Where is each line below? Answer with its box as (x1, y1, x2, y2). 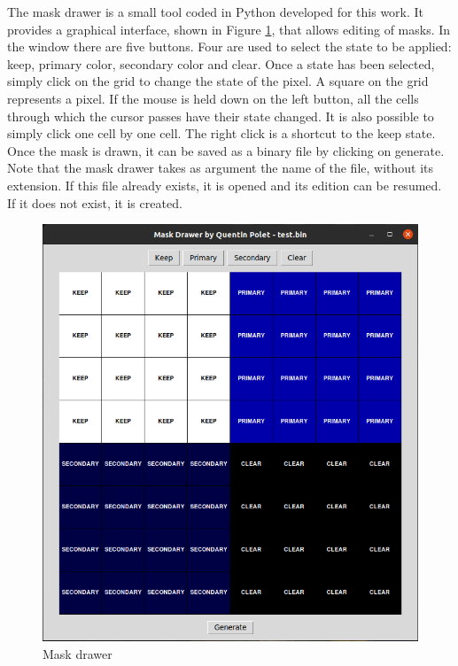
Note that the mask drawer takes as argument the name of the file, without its (7, 159, 434, 177)
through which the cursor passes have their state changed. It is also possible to (7, 106, 434, 125)
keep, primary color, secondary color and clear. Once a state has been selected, (7, 54, 435, 73)
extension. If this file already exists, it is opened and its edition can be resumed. (7, 175, 442, 194)
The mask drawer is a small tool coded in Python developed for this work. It (7, 3, 424, 20)
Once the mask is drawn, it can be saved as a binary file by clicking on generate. (7, 141, 445, 159)
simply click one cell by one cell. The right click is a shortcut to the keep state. (7, 124, 436, 143)
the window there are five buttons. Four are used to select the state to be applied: (7, 37, 452, 56)
